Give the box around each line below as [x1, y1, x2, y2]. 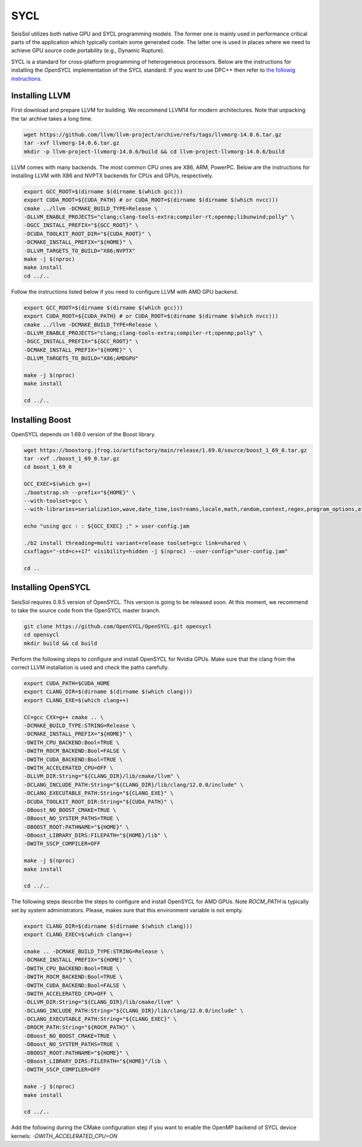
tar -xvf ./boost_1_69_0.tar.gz [24, 455, 120, 462]
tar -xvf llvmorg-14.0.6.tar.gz [24, 139, 120, 147]
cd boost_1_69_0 [24, 463, 72, 471]
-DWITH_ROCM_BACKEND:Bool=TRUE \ [24, 973, 123, 980]
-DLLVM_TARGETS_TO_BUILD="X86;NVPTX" [24, 247, 136, 254]
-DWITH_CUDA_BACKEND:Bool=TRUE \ [24, 756, 123, 763]
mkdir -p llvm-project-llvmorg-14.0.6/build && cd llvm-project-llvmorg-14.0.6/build [24, 148, 285, 155]
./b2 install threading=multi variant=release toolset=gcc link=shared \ [24, 539, 247, 546]
